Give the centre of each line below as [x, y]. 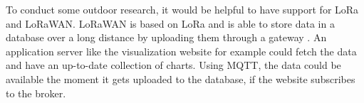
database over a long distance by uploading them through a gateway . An [166, 37]
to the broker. [36, 93]
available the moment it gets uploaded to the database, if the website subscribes [181, 78]
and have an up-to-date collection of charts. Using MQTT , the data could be [173, 65]
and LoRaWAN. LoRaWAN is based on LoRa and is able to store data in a [170, 23]
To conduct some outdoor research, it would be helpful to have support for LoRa [182, 9]
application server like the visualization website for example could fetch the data [181, 51]
